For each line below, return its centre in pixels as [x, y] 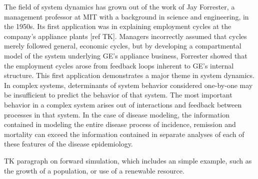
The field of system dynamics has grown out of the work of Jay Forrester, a [119, 6]
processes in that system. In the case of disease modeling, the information [117, 114]
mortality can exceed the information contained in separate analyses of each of [124, 134]
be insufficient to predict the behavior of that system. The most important [118, 95]
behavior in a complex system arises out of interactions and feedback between [123, 104]
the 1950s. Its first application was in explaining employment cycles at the [118, 26]
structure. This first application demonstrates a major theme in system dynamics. [129, 75]
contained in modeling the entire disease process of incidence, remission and [120, 124]
